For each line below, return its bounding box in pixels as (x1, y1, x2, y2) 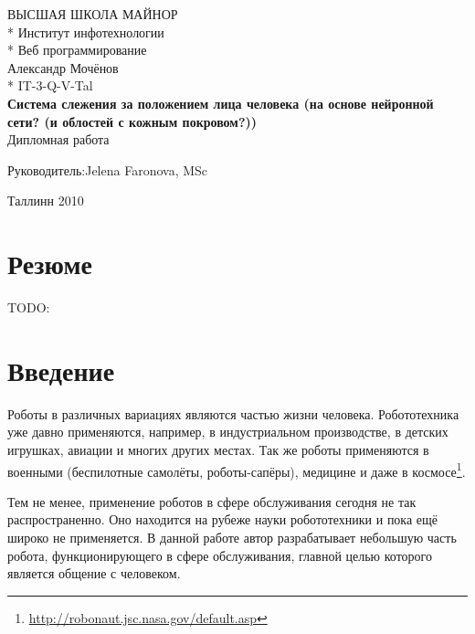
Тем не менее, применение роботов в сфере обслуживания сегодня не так (7, 491, 417, 511)
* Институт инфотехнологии (7, 22, 164, 41)
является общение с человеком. (7, 564, 181, 583)
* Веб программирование (7, 40, 147, 59)
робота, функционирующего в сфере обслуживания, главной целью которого (7, 545, 432, 565)
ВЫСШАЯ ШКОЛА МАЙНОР (7, 5, 178, 23)
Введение (7, 351, 115, 388)
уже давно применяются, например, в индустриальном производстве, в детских (7, 422, 449, 441)
